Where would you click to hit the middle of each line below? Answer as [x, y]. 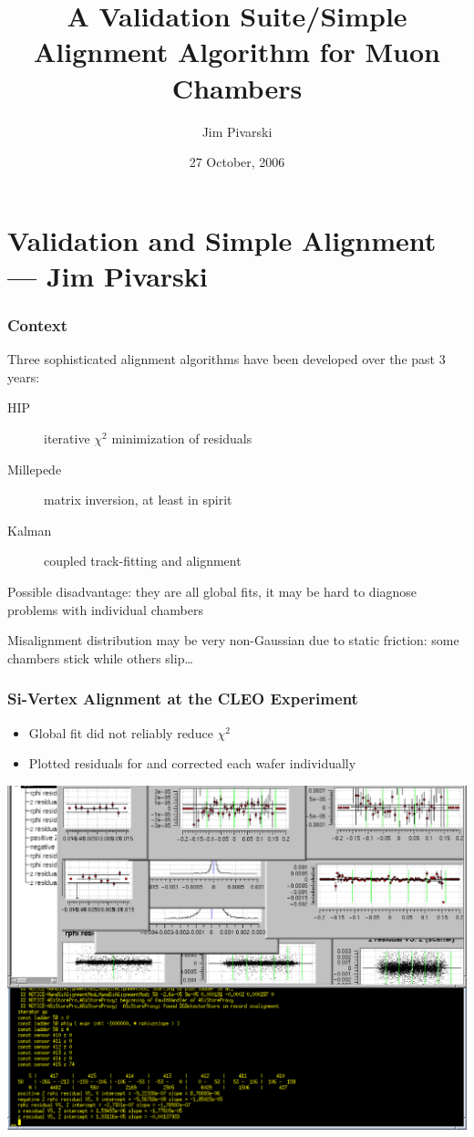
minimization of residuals [182, 438]
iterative [67, 438]
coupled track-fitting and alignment [143, 561]
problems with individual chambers [105, 609]
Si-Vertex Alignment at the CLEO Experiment [183, 699]
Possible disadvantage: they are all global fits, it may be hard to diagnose [212, 592]
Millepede [35, 469]
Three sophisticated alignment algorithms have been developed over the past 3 [227, 359]
